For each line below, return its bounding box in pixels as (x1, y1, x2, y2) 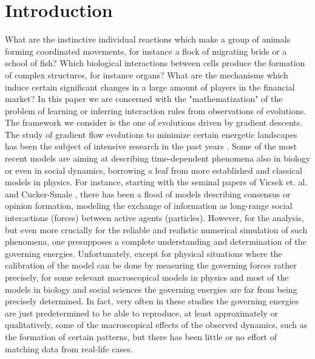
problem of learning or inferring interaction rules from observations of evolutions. (5, 104, 307, 117)
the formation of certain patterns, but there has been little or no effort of (5, 330, 277, 343)
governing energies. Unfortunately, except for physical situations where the (5, 247, 282, 259)
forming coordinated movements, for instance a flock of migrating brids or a (5, 44, 287, 57)
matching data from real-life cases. (5, 342, 133, 355)
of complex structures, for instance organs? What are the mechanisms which (5, 68, 288, 81)
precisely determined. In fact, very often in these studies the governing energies (5, 295, 299, 307)
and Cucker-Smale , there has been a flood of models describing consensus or (5, 187, 291, 200)
